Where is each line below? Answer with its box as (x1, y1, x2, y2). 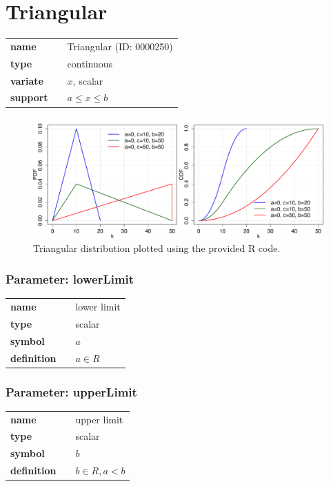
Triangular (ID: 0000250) (67, 39, 173, 53)
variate (10, 73, 43, 87)
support (10, 90, 48, 105)
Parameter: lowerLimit (6, 271, 134, 287)
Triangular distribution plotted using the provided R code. (33, 241, 281, 255)
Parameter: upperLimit (6, 383, 137, 400)
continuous (67, 56, 113, 70)
